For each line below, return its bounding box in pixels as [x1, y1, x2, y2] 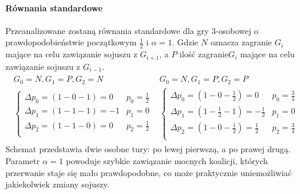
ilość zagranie [179, 48, 229, 60]
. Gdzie [172, 36, 198, 48]
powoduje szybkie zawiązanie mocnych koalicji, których [66, 155, 268, 167]
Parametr [5, 155, 40, 167]
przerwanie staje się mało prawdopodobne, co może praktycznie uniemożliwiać [5, 166, 292, 178]
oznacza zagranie [210, 36, 272, 48]
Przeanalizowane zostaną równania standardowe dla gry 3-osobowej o [5, 24, 258, 36]
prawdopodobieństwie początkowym [5, 36, 137, 48]
